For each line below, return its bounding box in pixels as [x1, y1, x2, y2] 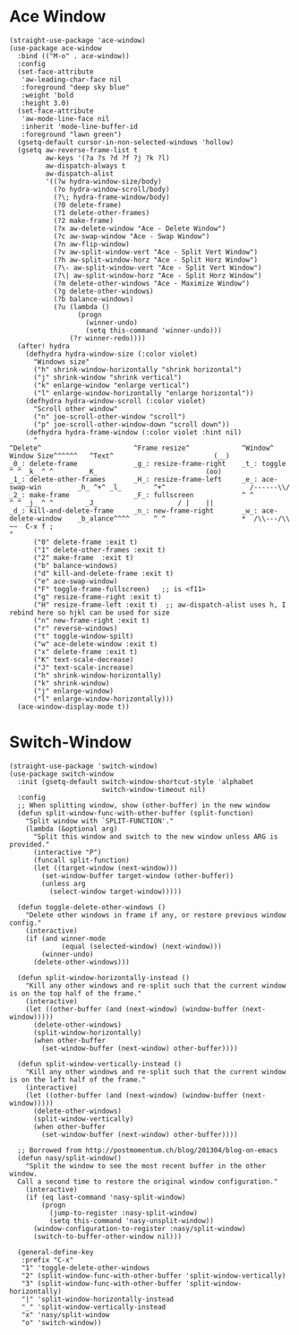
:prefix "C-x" [21, 1255, 74, 1264]
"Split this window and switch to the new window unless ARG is [32, 831, 278, 841]
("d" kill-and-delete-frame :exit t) [32, 569, 175, 578]
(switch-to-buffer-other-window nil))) [32, 1232, 182, 1241]
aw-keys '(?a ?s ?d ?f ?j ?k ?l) [45, 153, 170, 162]
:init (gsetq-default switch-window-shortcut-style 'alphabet [17, 777, 254, 786]
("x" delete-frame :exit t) [32, 647, 139, 656]
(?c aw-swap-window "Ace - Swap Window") [53, 231, 210, 241]
